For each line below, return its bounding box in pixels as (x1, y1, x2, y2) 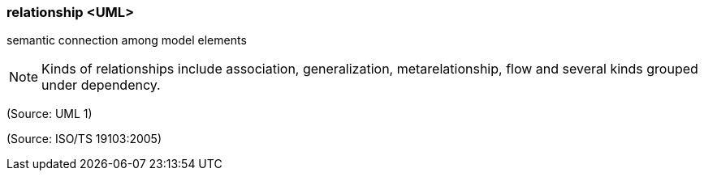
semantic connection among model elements (6, 33, 247, 48)
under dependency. (41, 77, 161, 94)
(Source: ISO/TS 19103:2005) (6, 132, 162, 146)
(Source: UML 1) (6, 107, 93, 121)
